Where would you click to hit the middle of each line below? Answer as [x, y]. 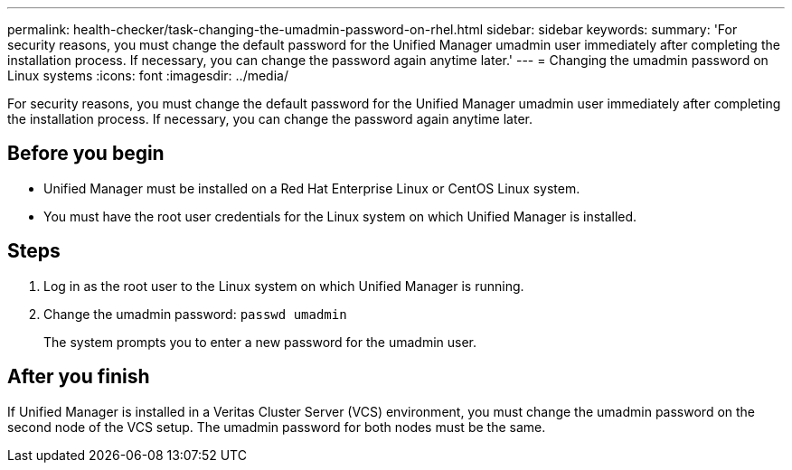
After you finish [79, 377]
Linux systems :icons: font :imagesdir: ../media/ [148, 75]
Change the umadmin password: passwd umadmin [195, 314]
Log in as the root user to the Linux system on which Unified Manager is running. [284, 286]
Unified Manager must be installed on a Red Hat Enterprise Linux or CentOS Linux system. [312, 188]
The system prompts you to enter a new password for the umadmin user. [260, 342]
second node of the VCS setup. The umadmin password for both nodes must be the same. [277, 427]
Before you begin [86, 154]
